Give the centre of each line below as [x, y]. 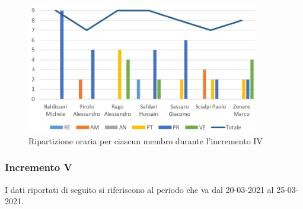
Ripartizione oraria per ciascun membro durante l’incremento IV [146, 140]
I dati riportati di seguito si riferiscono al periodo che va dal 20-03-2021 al [139, 189]
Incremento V [39, 167]
